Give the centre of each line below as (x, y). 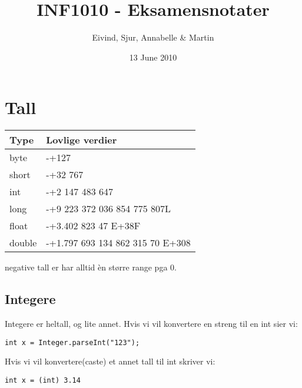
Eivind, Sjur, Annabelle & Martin (153, 37)
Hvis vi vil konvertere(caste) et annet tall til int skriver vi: (110, 361)
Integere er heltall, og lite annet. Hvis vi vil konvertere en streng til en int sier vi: (151, 324)
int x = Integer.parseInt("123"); (72, 342)
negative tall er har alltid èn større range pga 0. (91, 267)
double (23, 243)
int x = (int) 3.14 (43, 380)
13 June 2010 (153, 57)
